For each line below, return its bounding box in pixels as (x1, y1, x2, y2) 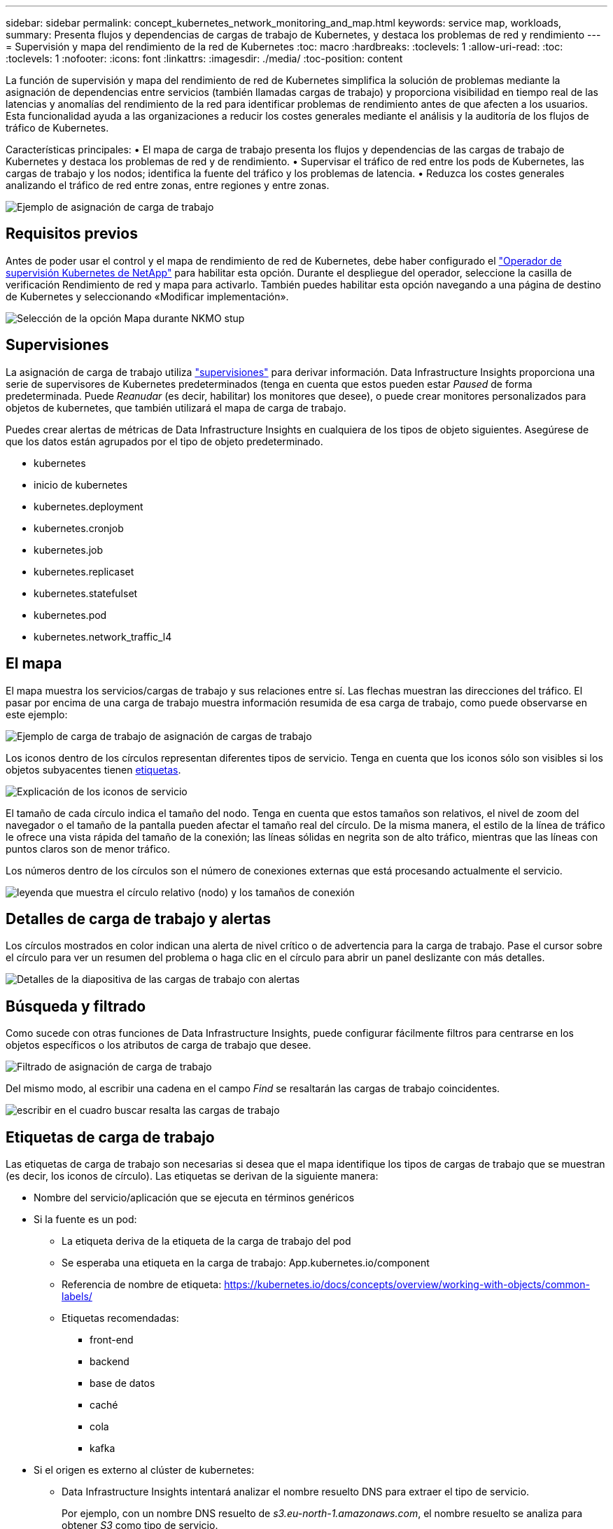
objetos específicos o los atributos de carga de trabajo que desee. (6, 1039, 311, 1052)
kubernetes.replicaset (34, 565, 134, 578)
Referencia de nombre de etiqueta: (62, 1278, 222, 1291)
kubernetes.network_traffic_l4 (34, 630, 172, 643)
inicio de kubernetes (34, 478, 128, 491)
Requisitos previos (6, 225, 138, 243)
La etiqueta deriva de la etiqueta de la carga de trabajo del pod (62, 1235, 351, 1248)
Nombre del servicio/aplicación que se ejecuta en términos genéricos (34, 1192, 355, 1204)
